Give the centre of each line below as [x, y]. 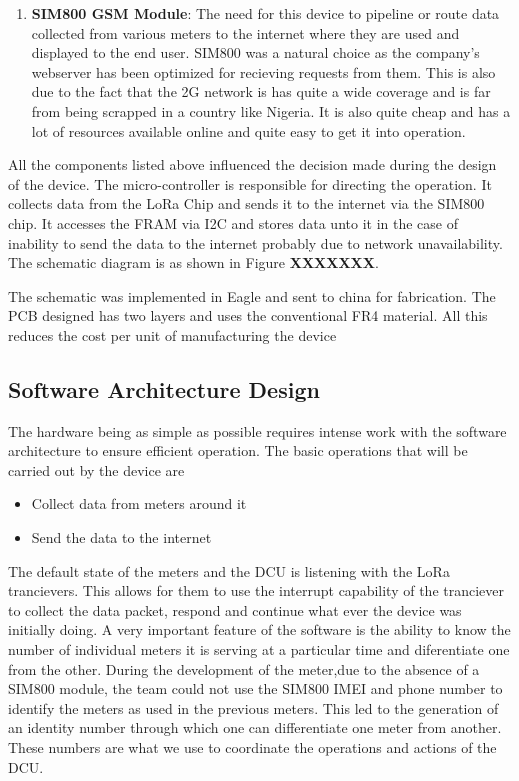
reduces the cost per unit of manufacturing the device [172, 334]
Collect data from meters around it [139, 503]
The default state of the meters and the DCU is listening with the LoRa [229, 570]
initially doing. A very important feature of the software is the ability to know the [259, 629]
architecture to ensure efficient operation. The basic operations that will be [238, 450]
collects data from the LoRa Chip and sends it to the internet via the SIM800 [246, 203]
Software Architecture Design [164, 388]
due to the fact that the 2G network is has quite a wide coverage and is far [261, 91]
